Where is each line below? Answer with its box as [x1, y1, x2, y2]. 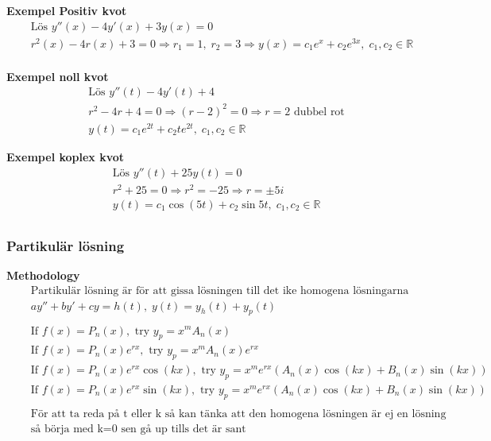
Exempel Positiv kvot [6, 2, 127, 18]
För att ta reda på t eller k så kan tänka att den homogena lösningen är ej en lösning [30, 408, 447, 420]
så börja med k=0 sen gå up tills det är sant [30, 423, 246, 435]
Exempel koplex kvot [6, 149, 125, 165]
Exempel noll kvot [6, 68, 109, 84]
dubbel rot [293, 106, 345, 118]
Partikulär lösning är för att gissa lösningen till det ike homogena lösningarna [30, 284, 409, 296]
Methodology [6, 267, 80, 284]
